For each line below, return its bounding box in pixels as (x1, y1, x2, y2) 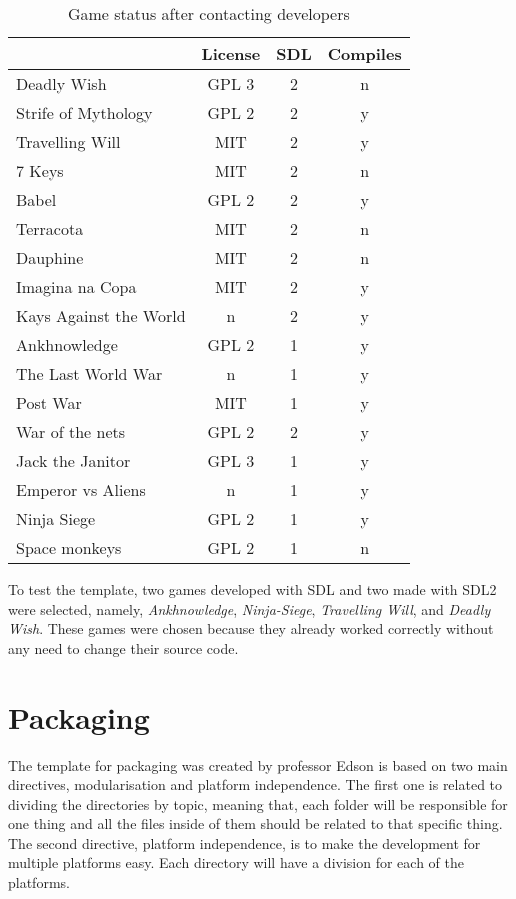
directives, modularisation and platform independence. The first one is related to (8, 774, 503, 795)
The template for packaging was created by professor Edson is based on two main (8, 754, 508, 775)
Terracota (16, 217, 84, 240)
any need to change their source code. (8, 637, 239, 658)
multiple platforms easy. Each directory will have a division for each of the (8, 852, 464, 873)
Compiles (327, 42, 402, 65)
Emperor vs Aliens (16, 478, 146, 501)
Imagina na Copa (16, 275, 137, 298)
